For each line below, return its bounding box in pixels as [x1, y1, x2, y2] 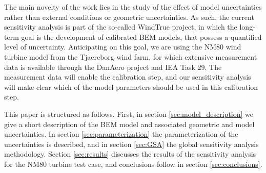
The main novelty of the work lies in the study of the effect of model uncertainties [4, 2, 262, 12]
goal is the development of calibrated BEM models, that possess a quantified [21, 31, 262, 42]
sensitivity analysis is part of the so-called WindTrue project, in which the [4, 21, 237, 32]
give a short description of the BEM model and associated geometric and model [4, 118, 255, 129]
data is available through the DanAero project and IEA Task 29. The [4, 61, 222, 72]
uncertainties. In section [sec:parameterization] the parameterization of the [4, 129, 238, 139]
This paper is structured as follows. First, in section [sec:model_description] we [4, 108, 254, 119]
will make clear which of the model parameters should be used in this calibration [4, 81, 258, 92]
